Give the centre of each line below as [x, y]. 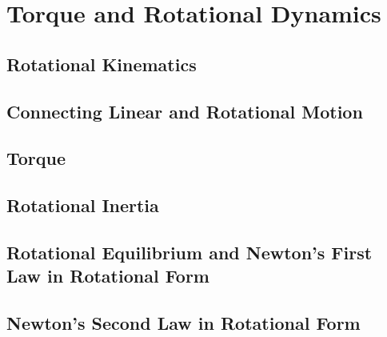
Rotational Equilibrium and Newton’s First [190, 252]
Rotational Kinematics [102, 64]
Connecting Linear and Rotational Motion [185, 111]
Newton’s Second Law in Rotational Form [184, 323]
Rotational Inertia [83, 205]
